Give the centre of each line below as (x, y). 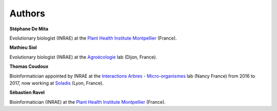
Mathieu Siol (23, 48)
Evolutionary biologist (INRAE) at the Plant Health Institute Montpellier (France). (93, 38)
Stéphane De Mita (29, 29)
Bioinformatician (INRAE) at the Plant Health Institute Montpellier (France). (88, 102)
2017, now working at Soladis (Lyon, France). (56, 83)
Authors (27, 13)
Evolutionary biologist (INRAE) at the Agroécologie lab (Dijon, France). (83, 57)
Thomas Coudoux (29, 66)
